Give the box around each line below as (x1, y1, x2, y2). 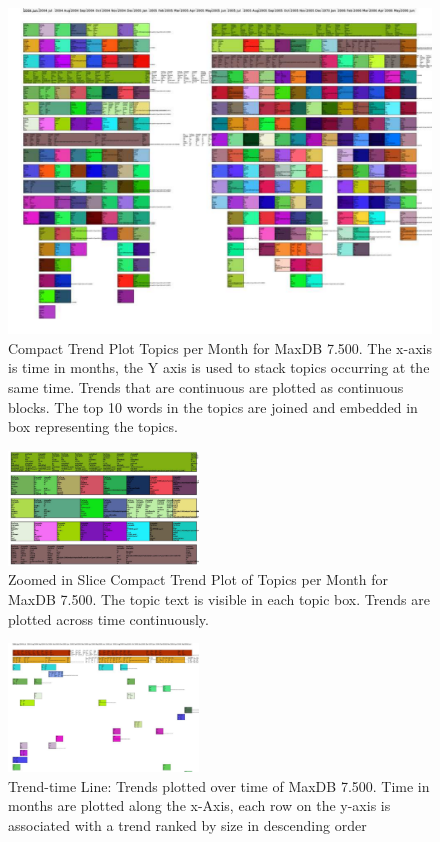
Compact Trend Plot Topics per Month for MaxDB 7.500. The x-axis (8, 337, 432, 358)
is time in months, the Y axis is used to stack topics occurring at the (8, 357, 430, 378)
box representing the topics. (8, 416, 178, 437)
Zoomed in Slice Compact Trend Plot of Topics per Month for (8, 569, 388, 590)
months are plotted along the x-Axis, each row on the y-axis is (8, 795, 391, 816)
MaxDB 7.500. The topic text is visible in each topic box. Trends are (8, 588, 430, 609)
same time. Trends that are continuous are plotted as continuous (8, 377, 404, 398)
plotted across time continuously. (8, 608, 209, 629)
